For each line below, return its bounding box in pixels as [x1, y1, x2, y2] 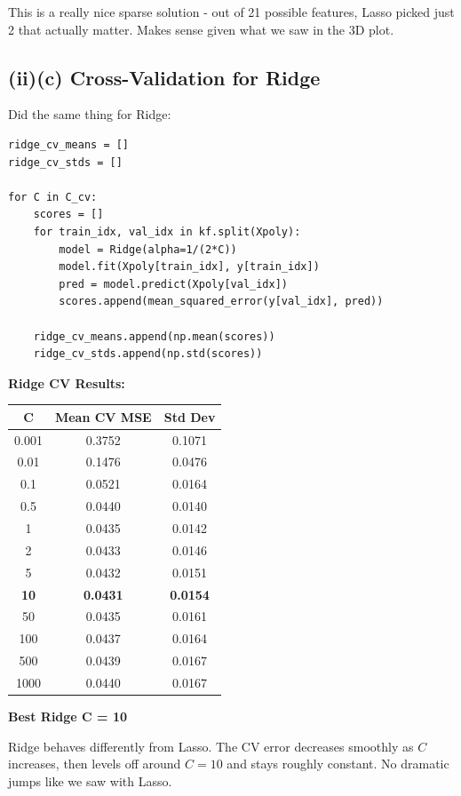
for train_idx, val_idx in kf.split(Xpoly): [33, 225, 301, 238]
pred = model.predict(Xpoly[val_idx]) [59, 277, 288, 291]
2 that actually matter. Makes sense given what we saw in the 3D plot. [8, 20, 394, 38]
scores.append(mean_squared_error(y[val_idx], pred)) [59, 295, 384, 308]
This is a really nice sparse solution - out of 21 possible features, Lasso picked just [8, 3, 455, 20]
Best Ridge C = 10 [8, 707, 128, 726]
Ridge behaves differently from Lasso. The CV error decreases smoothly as [8, 736, 414, 755]
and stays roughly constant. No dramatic [227, 754, 449, 773]
